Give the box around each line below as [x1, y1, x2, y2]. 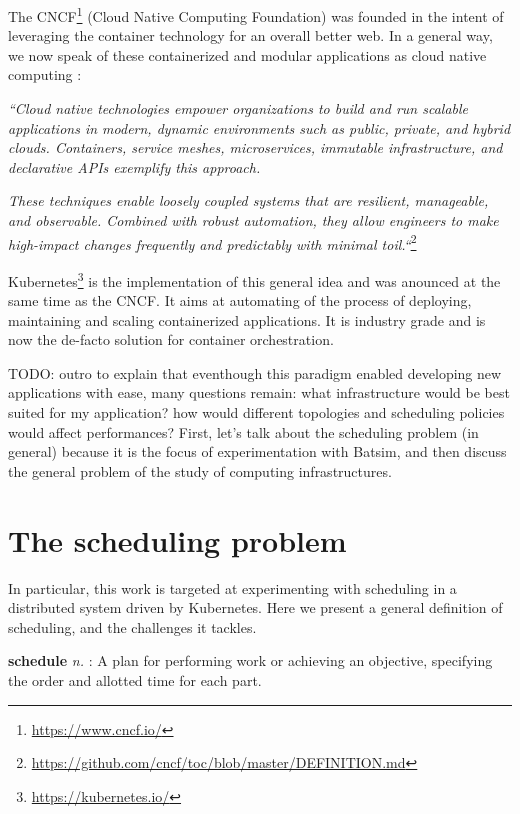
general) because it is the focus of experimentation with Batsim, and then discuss [8, 441, 507, 462]
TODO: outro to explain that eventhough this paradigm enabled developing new [8, 362, 502, 383]
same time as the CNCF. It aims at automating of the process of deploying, [8, 290, 472, 311]
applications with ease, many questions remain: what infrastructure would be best [8, 382, 510, 403]
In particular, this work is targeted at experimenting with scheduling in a [8, 577, 457, 598]
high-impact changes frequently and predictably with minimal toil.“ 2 [8, 230, 417, 254]
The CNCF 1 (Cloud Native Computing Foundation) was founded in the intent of [8, 3, 504, 26]
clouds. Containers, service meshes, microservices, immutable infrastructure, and [8, 137, 503, 158]
